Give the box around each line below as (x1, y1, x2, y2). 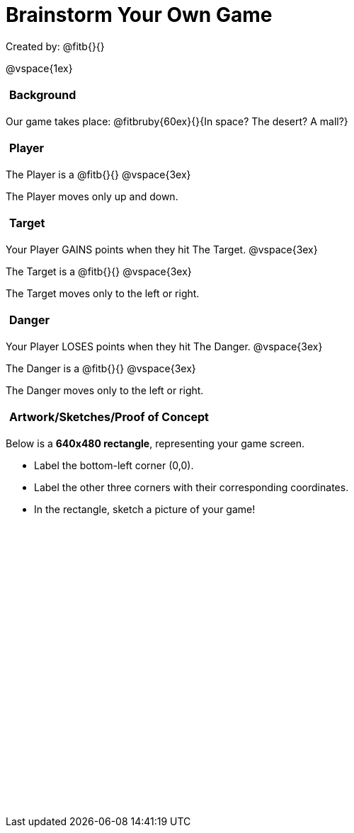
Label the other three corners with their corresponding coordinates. (34, 481, 349, 493)
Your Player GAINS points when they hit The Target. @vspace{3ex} (6, 243, 318, 255)
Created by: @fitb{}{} (6, 40, 105, 52)
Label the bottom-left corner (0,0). (34, 459, 194, 471)
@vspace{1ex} (6, 62, 73, 74)
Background (9, 87, 76, 102)
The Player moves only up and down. (6, 190, 178, 202)
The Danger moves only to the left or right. (6, 384, 204, 396)
